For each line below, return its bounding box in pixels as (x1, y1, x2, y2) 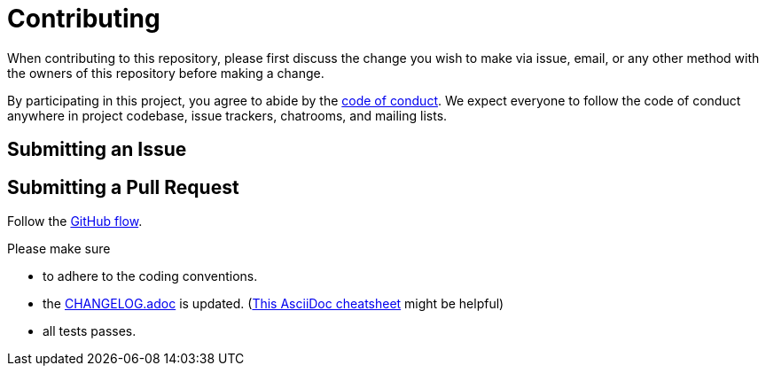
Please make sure (7, 241, 111, 257)
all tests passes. (43, 323, 137, 339)
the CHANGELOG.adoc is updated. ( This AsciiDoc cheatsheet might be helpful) (43, 296, 504, 312)
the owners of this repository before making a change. (7, 65, 324, 81)
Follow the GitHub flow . (7, 214, 143, 229)
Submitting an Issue (7, 138, 187, 161)
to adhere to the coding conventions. (43, 268, 258, 284)
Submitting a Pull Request (7, 175, 239, 198)
